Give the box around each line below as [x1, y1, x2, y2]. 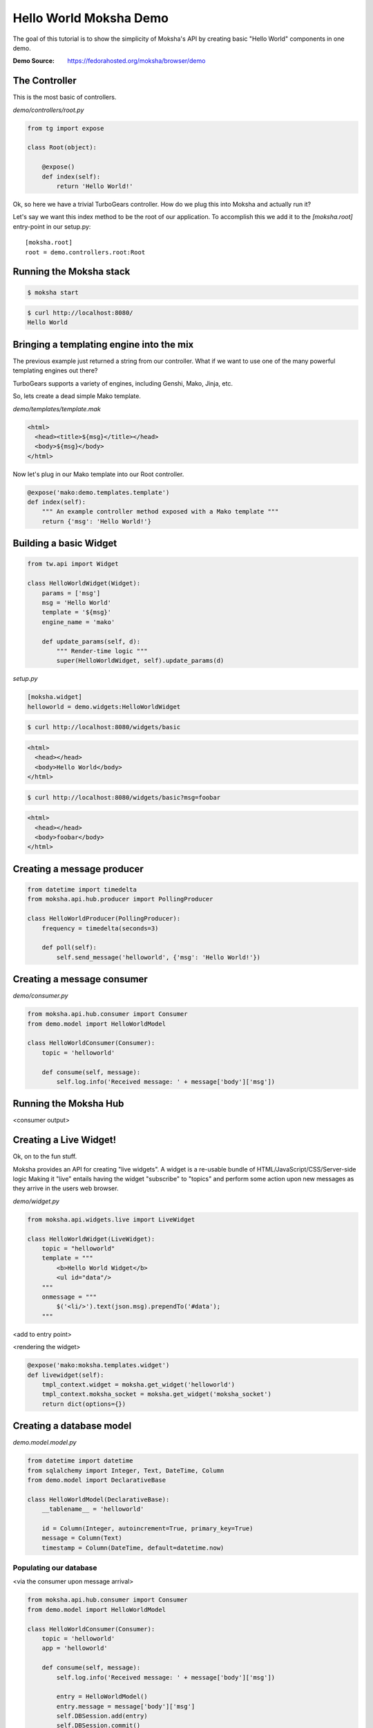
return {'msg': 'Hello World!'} [41, 517, 152, 525]
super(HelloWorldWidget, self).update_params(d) [56, 657, 224, 665]
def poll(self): [41, 943, 97, 952]
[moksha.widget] [27, 693, 83, 701]
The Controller [12, 75, 77, 86]
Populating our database [12, 1563, 97, 1572]
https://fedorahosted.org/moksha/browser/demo [67, 57, 206, 65]
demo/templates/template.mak [12, 404, 102, 413]
